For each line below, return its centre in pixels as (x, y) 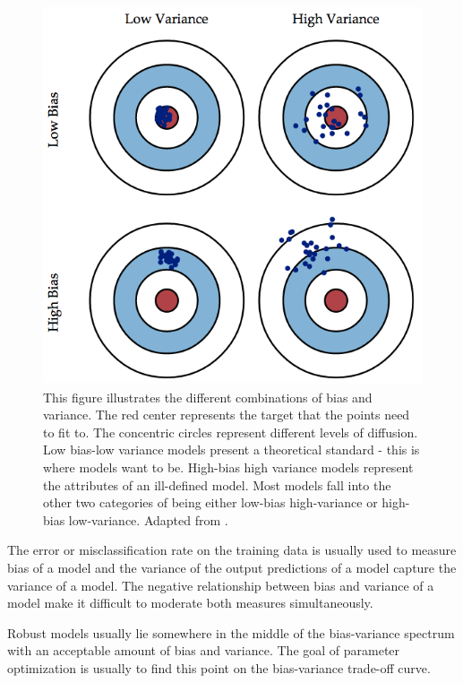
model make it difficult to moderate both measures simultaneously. (190, 603)
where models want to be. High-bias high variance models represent (228, 467)
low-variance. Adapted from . (148, 519)
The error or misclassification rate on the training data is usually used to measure (232, 550)
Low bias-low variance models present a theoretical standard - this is (231, 450)
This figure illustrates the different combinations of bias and (208, 397)
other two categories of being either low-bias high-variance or (210, 502)
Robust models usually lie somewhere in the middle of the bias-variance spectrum (231, 632)
